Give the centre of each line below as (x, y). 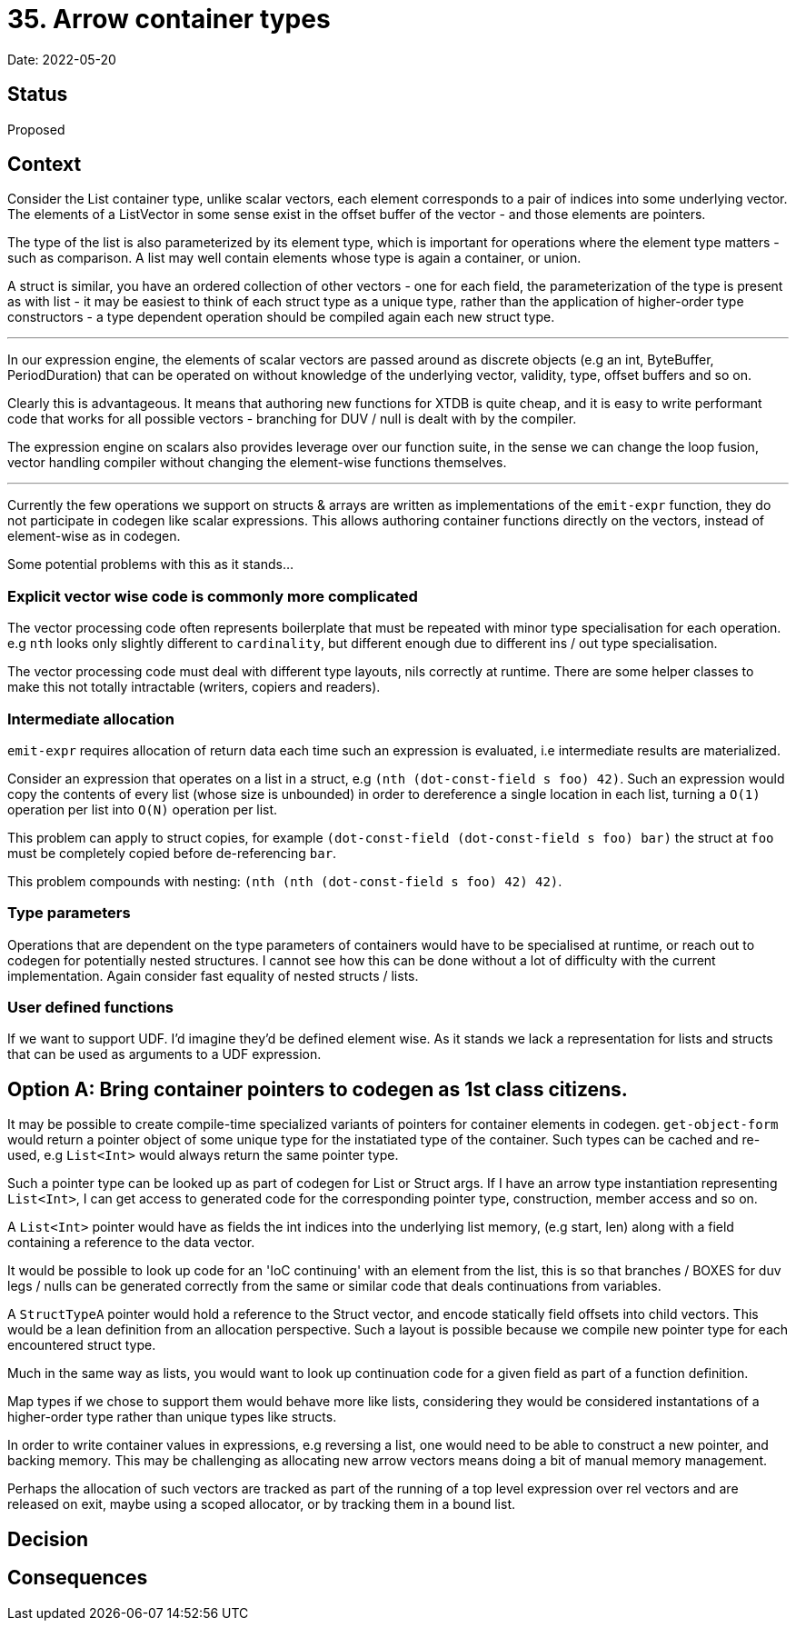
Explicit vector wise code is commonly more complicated (213, 596)
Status (38, 95)
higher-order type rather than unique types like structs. (172, 1417)
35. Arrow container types (169, 19)
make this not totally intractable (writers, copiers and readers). (194, 687)
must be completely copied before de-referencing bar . (172, 853)
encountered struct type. (82, 1345)
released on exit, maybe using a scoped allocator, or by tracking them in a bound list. (262, 1504)
